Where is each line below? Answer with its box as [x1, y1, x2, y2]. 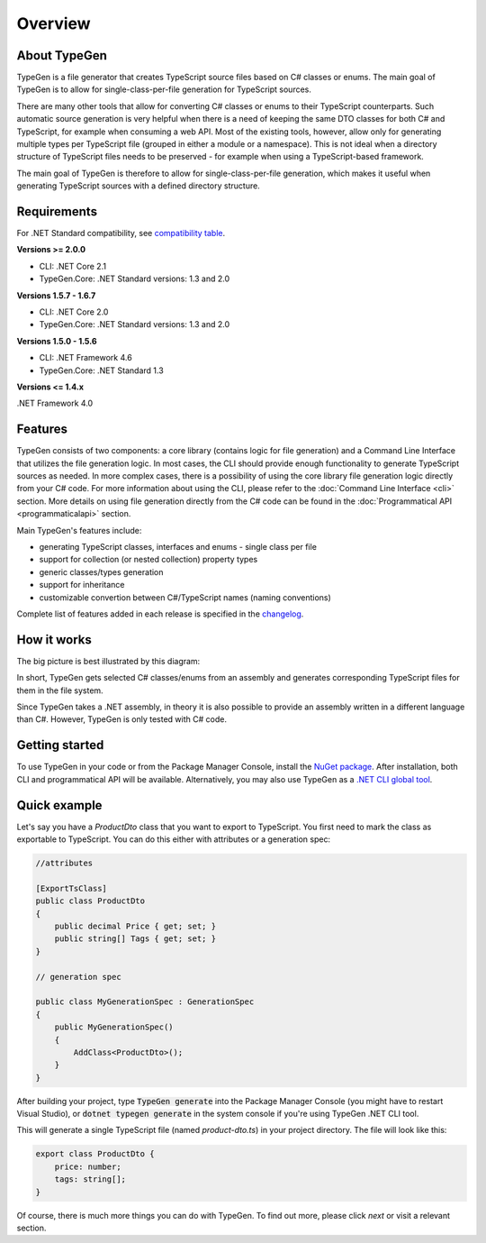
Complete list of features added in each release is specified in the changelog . [16, 608, 304, 619]
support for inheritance [39, 580, 125, 590]
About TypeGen [16, 48, 107, 63]
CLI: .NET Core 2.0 [39, 306, 109, 317]
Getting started [16, 737, 104, 753]
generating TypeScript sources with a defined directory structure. [16, 180, 260, 191]
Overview [16, 14, 91, 33]
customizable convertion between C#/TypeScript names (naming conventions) [39, 591, 332, 603]
